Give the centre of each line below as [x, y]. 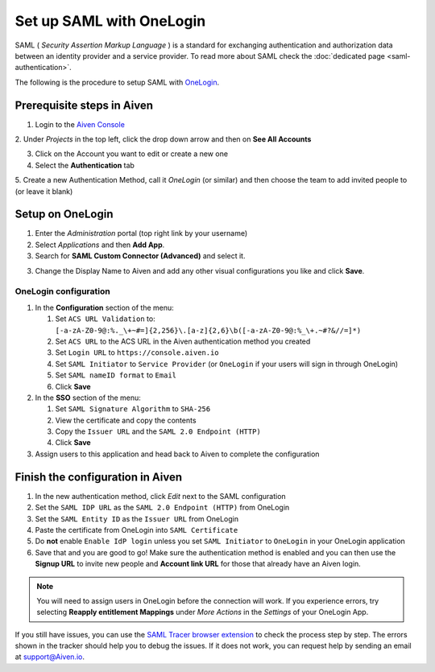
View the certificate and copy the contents [126, 420]
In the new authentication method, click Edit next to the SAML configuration [160, 496]
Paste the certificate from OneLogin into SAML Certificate [137, 530]
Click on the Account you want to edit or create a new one [132, 154]
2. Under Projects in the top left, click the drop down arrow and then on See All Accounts [163, 139]
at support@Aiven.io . [50, 657]
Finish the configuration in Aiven [99, 477]
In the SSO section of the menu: [88, 398]
